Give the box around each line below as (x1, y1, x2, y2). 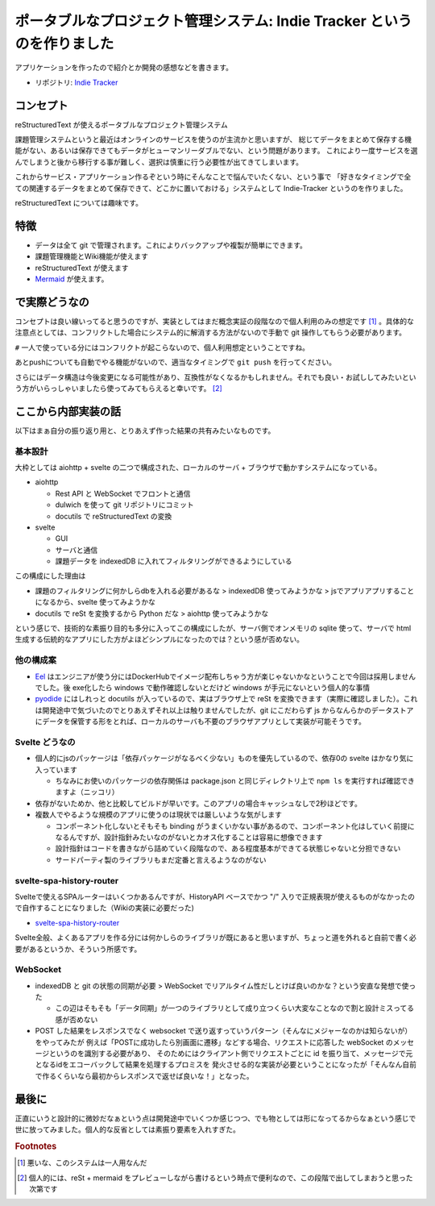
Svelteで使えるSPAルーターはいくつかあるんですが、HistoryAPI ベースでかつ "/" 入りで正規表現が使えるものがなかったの (14, 892, 415, 901)
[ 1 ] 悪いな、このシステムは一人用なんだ (17, 1158, 147, 1168)
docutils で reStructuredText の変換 (55, 511, 172, 521)
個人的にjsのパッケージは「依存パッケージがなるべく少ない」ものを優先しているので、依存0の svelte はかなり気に (35, 754, 414, 763)
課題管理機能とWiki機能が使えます (35, 252, 149, 261)
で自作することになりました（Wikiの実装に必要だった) (14, 903, 195, 913)
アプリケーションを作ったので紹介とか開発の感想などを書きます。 (14, 63, 234, 73)
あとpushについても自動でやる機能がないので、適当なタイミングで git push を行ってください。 (14, 357, 337, 367)
